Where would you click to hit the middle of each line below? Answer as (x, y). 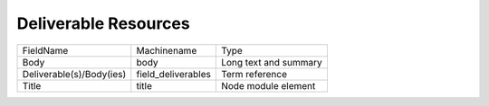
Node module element (268, 85)
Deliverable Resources (103, 23)
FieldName (45, 50)
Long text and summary (272, 62)
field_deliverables (174, 74)
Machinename (167, 50)
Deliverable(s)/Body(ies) (74, 74)
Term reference (254, 74)
